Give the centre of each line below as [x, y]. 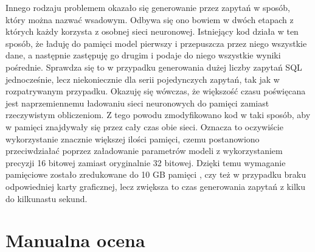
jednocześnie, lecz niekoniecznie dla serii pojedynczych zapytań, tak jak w [143, 79]
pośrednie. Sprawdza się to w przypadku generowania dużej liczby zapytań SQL [154, 67]
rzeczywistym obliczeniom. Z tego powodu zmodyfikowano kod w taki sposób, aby [158, 115]
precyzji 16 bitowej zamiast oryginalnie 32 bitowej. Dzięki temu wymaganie [146, 162]
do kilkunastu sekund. [47, 198]
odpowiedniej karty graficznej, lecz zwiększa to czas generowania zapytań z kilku [155, 186]
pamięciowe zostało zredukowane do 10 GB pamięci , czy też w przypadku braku [156, 174]
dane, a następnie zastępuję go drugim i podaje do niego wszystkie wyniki [143, 55]
